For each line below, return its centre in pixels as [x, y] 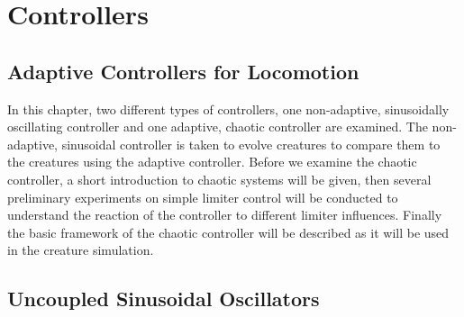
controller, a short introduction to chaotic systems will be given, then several [219, 179]
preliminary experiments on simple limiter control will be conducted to [203, 197]
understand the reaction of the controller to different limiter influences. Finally [225, 215]
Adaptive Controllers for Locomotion [183, 71]
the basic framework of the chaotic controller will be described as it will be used [228, 232]
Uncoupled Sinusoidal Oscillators [164, 299]
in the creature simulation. [81, 250]
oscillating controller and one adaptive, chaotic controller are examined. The [218, 127]
